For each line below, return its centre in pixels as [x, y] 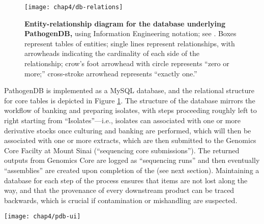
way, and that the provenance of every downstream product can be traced [119, 190]
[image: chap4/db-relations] [74, 7]
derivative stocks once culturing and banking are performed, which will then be [128, 130]
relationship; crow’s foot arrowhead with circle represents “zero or [127, 63]
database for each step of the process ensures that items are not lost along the [126, 180]
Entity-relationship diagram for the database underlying [125, 23]
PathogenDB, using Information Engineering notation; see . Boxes [130, 33]
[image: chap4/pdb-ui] [42, 217]
